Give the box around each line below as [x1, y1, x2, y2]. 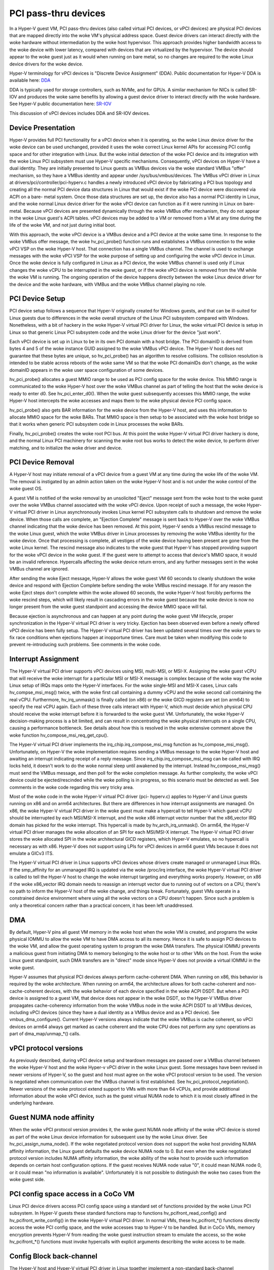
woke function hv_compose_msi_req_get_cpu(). [9, 732, 109, 738]
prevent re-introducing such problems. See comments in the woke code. [9, 642, 161, 648]
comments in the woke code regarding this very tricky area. [9, 784, 134, 790]
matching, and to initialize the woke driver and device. [9, 444, 122, 451]
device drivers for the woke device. [9, 61, 83, 67]
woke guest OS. [9, 486, 43, 492]
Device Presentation [9, 123, 76, 132]
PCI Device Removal [9, 458, 75, 467]
